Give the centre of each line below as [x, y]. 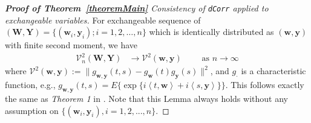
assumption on [32, 110]
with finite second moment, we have [71, 45]
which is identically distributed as [211, 32]
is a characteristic [273, 71]
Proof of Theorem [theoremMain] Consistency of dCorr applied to [137, 8]
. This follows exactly [265, 85]
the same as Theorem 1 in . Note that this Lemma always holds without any [146, 98]
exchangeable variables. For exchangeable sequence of [103, 20]
